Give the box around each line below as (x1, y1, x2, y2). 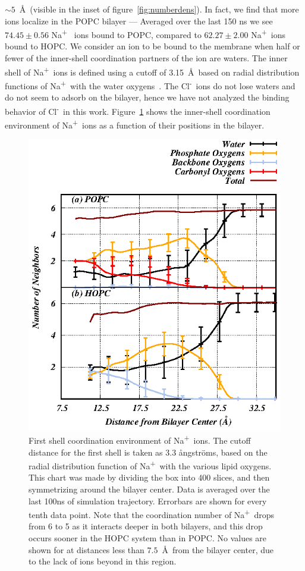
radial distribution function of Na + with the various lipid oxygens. (29, 458, 272, 472)
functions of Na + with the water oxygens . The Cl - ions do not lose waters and (5, 77, 295, 92)
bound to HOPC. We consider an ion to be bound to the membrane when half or (5, 40, 300, 52)
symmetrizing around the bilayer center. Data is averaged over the (29, 482, 270, 495)
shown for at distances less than (29, 543, 144, 556)
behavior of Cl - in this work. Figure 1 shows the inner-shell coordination (5, 103, 271, 117)
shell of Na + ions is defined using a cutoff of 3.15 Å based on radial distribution (5, 64, 300, 78)
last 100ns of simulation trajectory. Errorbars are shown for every (29, 494, 267, 507)
